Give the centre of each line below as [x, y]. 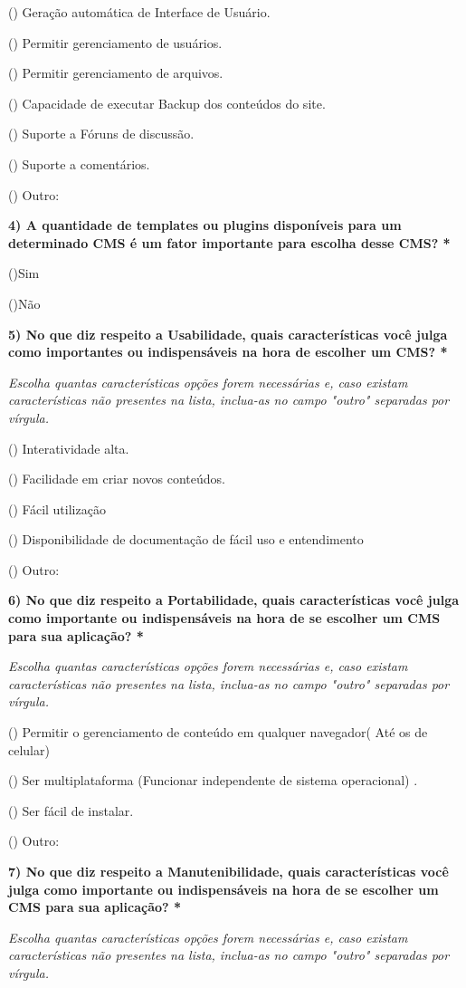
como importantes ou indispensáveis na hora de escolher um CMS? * [228, 352]
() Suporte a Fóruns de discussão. [101, 134]
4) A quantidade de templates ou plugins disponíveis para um [205, 225]
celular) [29, 749]
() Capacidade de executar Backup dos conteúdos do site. [167, 103]
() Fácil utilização [57, 508]
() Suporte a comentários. [79, 163]
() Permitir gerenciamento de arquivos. [116, 73]
